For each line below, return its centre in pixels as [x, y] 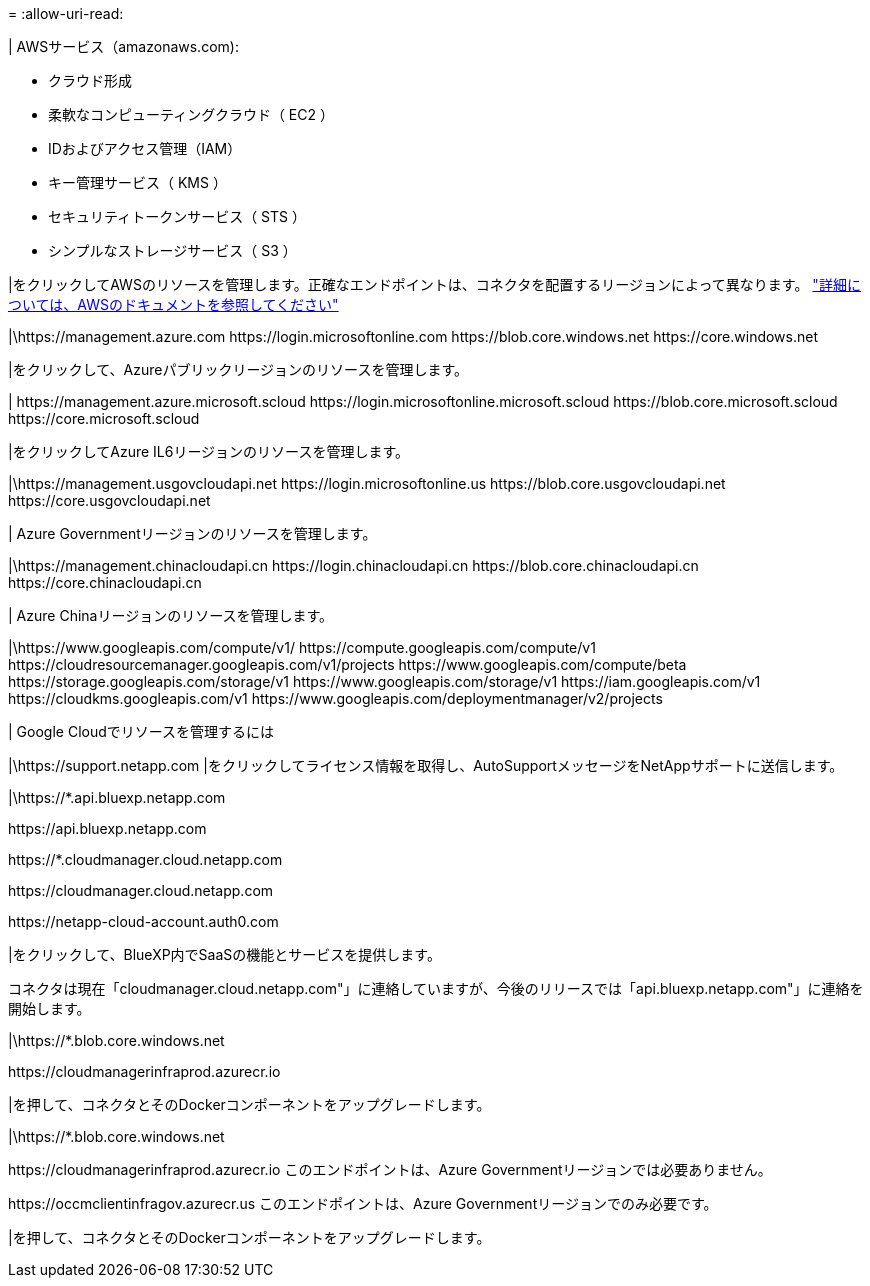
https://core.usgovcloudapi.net [109, 500]
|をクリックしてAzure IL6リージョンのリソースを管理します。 [209, 451]
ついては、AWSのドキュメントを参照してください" [173, 304]
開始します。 [49, 1008]
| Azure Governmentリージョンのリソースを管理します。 [192, 533]
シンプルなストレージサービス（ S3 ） [172, 250]
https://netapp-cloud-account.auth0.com [143, 921]
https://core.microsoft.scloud [104, 418]
